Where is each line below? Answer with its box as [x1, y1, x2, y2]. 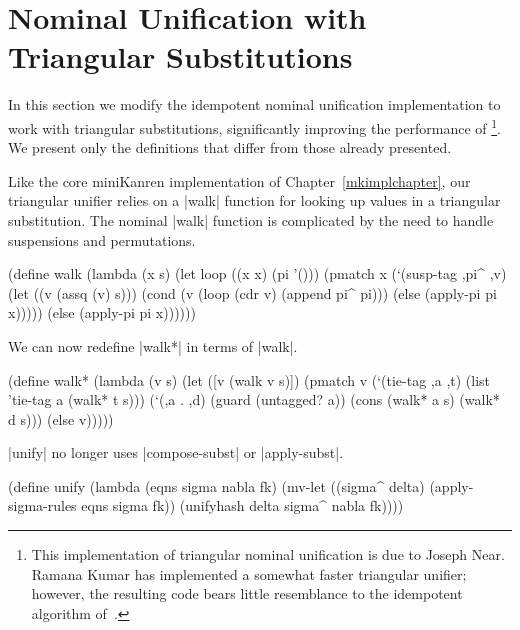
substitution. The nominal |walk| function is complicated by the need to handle [8, 209, 494, 230]
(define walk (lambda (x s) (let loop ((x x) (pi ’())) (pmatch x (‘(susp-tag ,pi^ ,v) [8, 263, 507, 284]
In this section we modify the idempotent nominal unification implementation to [8, 94, 501, 115]
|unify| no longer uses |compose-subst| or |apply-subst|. [8, 442, 344, 463]
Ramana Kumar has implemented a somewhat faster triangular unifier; [31, 563, 467, 584]
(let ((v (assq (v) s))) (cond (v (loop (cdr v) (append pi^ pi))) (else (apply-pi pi [8, 282, 497, 303]
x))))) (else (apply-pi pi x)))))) [8, 302, 196, 323]
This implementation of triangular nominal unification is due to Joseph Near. [31, 544, 505, 565]
